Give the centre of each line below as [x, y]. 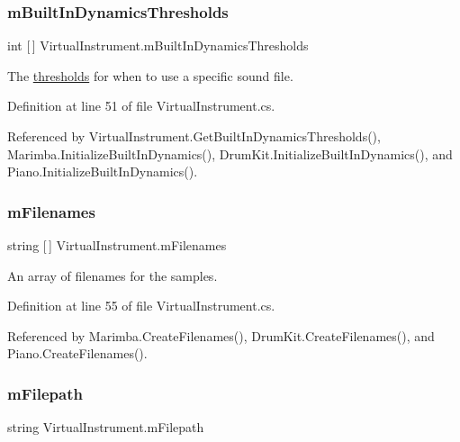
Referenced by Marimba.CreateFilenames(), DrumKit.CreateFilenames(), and [221, 335]
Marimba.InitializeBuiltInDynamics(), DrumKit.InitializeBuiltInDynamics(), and [230, 153]
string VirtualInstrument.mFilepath [106, 427]
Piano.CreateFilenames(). [77, 353]
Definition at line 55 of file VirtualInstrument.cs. [141, 306]
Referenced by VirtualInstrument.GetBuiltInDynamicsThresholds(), [194, 136]
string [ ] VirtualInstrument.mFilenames [117, 245]
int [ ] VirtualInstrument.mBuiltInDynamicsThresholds [158, 45]
